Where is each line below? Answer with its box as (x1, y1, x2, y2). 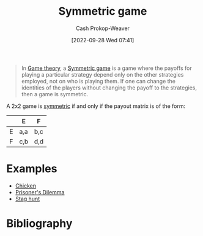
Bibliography (6, 216, 73, 230)
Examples (6, 162, 57, 176)
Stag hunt (15, 195, 40, 202)
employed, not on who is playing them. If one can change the (21, 77, 176, 85)
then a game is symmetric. (21, 90, 89, 97)
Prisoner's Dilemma (15, 188, 65, 196)
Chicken (15, 182, 37, 189)
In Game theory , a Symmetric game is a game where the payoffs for (21, 64, 192, 72)
